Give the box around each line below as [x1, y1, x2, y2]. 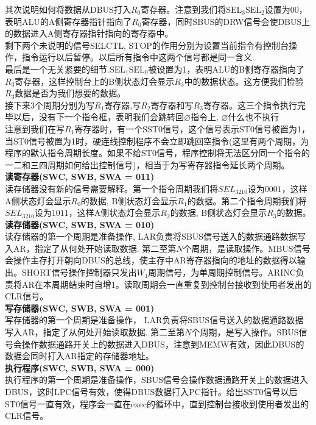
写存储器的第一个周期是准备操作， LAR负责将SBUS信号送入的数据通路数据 [5, 313, 304, 326]
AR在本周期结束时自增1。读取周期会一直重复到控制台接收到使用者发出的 [21, 277, 312, 290]
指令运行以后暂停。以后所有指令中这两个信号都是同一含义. [21, 51, 255, 63]
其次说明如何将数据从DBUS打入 [5, 3, 131, 15]
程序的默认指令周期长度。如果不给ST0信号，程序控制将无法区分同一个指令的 [5, 146, 310, 159]
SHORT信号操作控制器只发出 [21, 266, 137, 279]
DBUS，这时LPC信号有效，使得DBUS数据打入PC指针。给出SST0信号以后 [5, 385, 298, 398]
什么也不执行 [228, 110, 279, 123]
